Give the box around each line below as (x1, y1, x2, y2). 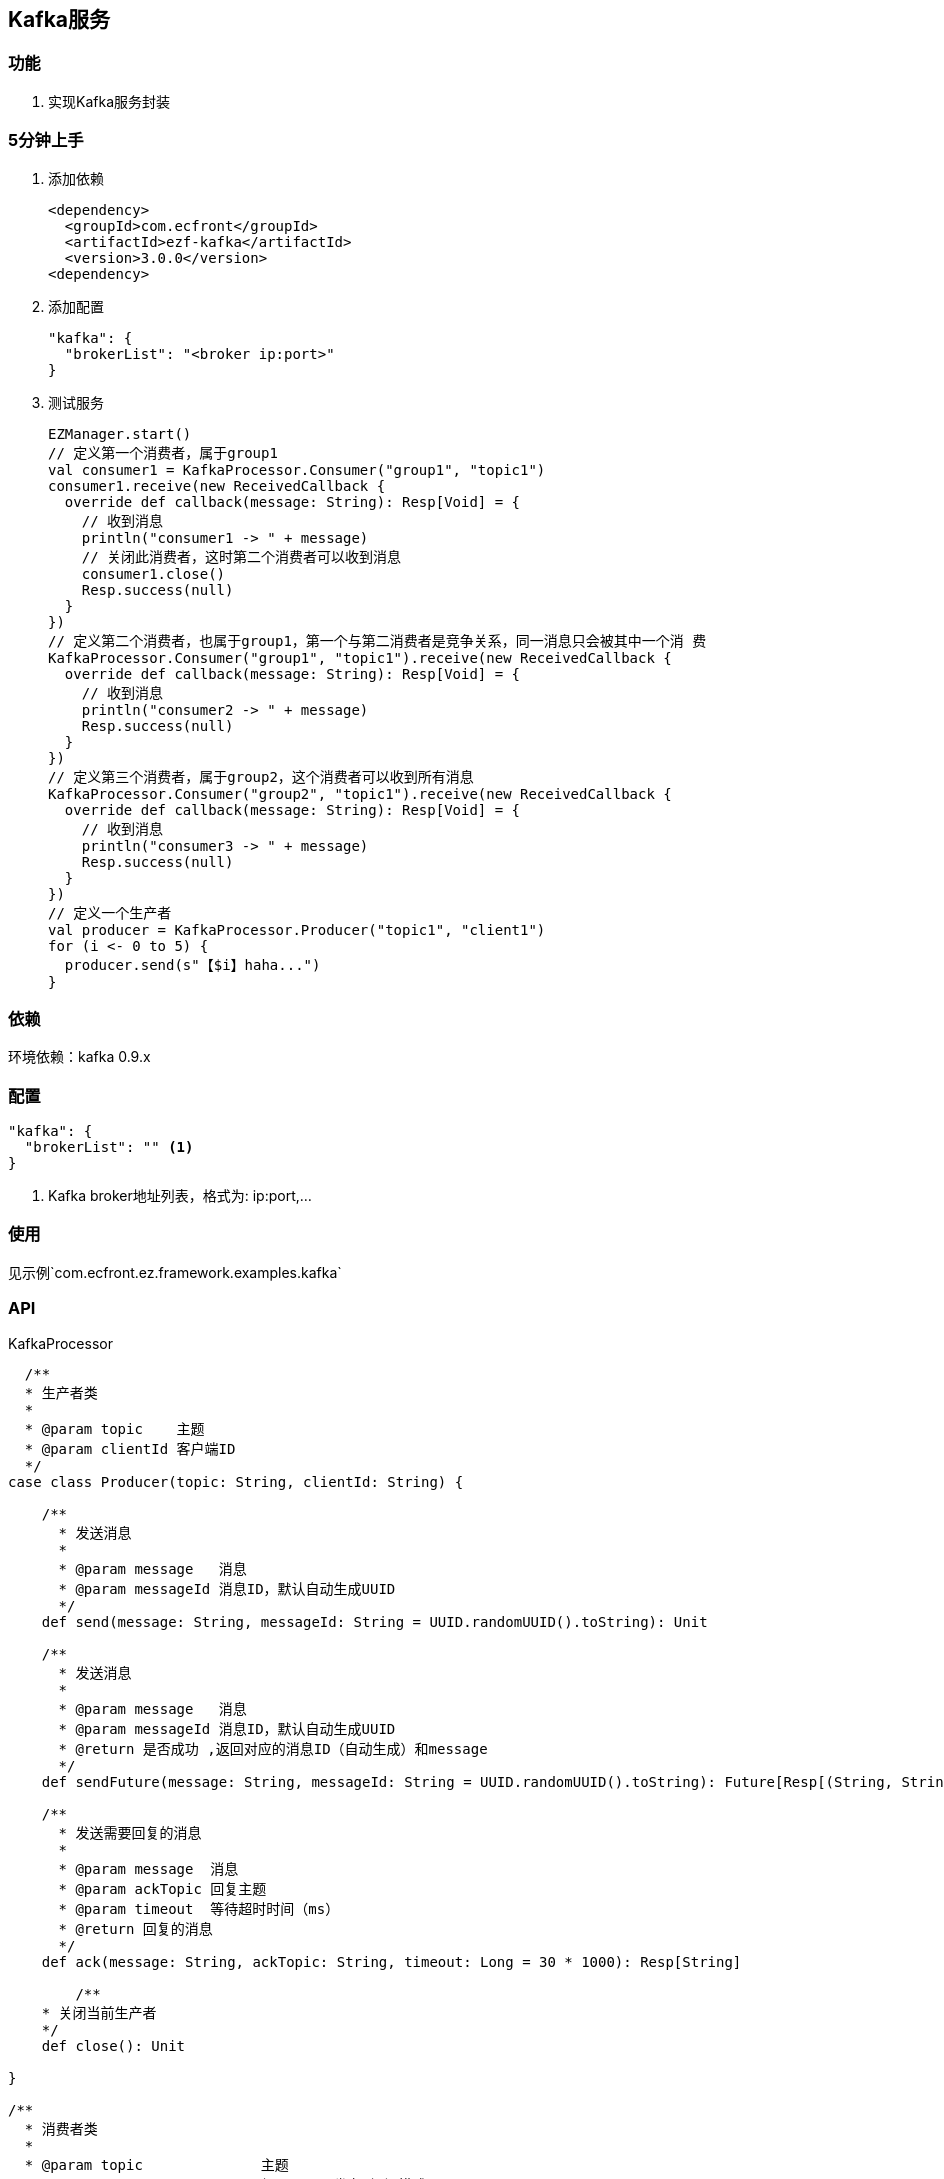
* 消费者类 (24, 2120, 98, 2137)
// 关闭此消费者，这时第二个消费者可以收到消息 (81, 548, 401, 565)
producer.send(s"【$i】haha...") (64, 956, 321, 973)
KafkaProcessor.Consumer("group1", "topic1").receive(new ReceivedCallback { (48, 649, 672, 666)
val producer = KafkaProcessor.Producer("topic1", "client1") (48, 921, 546, 938)
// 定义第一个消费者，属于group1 (48, 444, 278, 461)
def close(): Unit (41, 2037, 186, 2054)
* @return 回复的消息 (58, 1920, 213, 1937)
